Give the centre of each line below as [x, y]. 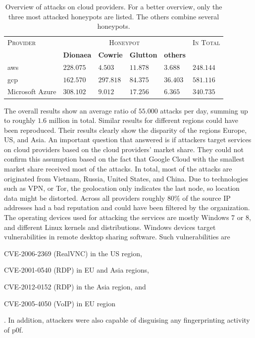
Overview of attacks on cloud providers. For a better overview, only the [114, 6]
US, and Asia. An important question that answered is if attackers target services [128, 140]
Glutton [143, 54]
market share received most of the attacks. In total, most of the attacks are [118, 169]
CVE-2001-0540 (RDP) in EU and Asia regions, [76, 270]
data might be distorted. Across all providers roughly [85, 197]
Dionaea [77, 54]
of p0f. [14, 329]
